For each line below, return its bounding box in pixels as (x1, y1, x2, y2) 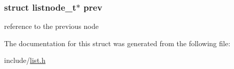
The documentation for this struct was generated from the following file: (4, 38, 230, 48)
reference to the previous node (4, 21, 99, 31)
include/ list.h (4, 55, 45, 65)
